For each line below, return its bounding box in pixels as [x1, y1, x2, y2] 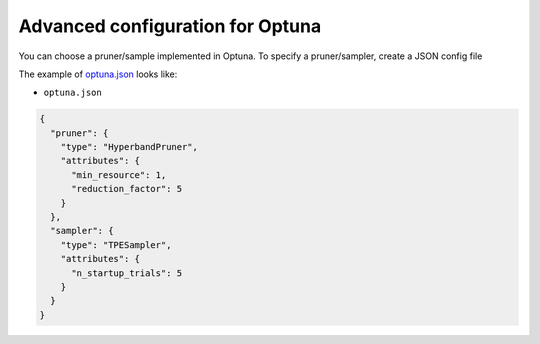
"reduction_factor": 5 [71, 183, 183, 195]
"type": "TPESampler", [60, 239, 172, 250]
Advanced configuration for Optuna [18, 15, 322, 37]
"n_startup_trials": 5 [71, 267, 183, 279]
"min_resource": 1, [71, 169, 167, 180]
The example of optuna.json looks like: [18, 68, 178, 80]
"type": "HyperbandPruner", [60, 141, 199, 153]
